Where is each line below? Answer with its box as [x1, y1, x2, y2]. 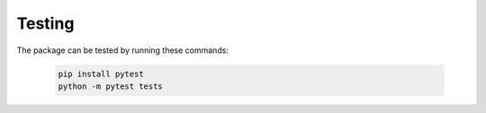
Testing [16, 13, 75, 33]
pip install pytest [58, 68, 144, 79]
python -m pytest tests [58, 81, 164, 91]
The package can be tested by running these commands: [16, 45, 229, 56]
